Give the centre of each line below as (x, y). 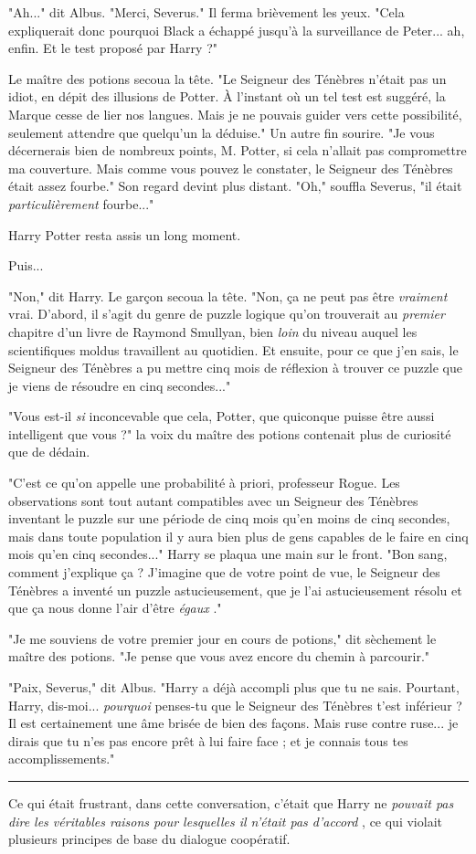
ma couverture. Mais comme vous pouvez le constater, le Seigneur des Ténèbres (231, 168)
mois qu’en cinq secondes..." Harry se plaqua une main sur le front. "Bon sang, (228, 554)
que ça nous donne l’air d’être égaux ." (115, 608)
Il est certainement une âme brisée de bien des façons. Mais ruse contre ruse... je (233, 723)
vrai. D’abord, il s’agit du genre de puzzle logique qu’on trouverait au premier (227, 314)
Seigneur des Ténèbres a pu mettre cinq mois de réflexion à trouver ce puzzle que (236, 368)
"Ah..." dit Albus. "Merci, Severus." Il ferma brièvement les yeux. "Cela (206, 12)
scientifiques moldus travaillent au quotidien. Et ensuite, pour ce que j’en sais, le (233, 349)
